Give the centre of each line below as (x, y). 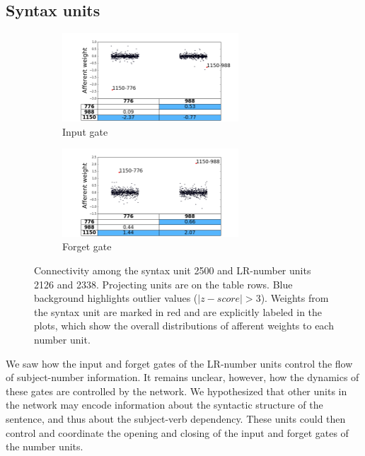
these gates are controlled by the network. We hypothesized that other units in (176, 391)
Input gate (85, 131)
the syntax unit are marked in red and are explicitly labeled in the (178, 311)
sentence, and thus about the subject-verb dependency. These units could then (176, 418)
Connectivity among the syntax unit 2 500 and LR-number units (173, 270)
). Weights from (295, 298)
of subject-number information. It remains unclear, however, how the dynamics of (182, 377)
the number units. (45, 446)
